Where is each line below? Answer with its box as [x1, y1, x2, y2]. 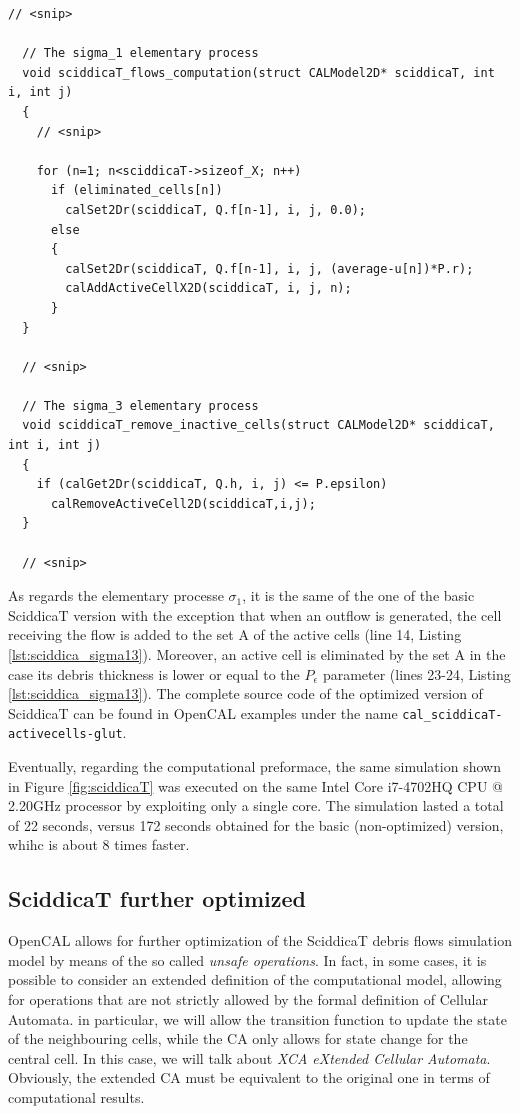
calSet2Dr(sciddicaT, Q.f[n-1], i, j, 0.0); [65, 202, 366, 217]
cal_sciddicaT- [402, 707, 503, 722]
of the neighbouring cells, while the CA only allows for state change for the [8, 1028, 468, 1049]
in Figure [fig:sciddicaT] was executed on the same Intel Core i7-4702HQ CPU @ [8, 775, 503, 796]
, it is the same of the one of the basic [242, 585, 475, 606]
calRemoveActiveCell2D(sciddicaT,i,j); [50, 496, 316, 511]
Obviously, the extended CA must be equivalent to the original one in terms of [8, 1067, 490, 1088]
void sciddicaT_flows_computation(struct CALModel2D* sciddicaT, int [22, 65, 495, 80]
